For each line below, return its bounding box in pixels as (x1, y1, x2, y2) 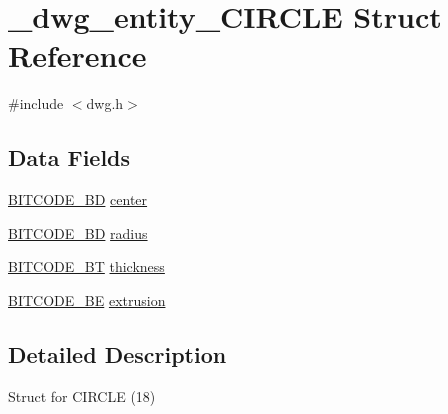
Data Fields (8, 142, 131, 173)
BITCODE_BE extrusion (8, 289, 166, 310)
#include (8, 93, 64, 114)
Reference (8, 35, 147, 76)
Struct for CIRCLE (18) (8, 385, 156, 406)
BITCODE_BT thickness (8, 256, 165, 277)
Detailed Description (8, 338, 227, 369)
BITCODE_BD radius (8, 222, 148, 243)
